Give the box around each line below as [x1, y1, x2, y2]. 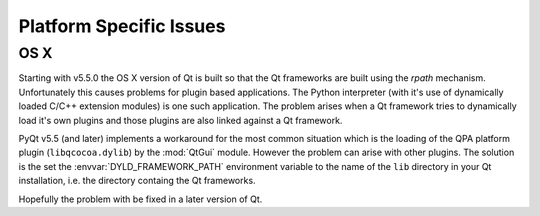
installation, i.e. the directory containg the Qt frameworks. [18, 175, 256, 187]
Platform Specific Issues [18, 15, 226, 37]
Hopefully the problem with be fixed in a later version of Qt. [18, 193, 263, 205]
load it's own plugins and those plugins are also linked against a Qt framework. [18, 114, 343, 126]
